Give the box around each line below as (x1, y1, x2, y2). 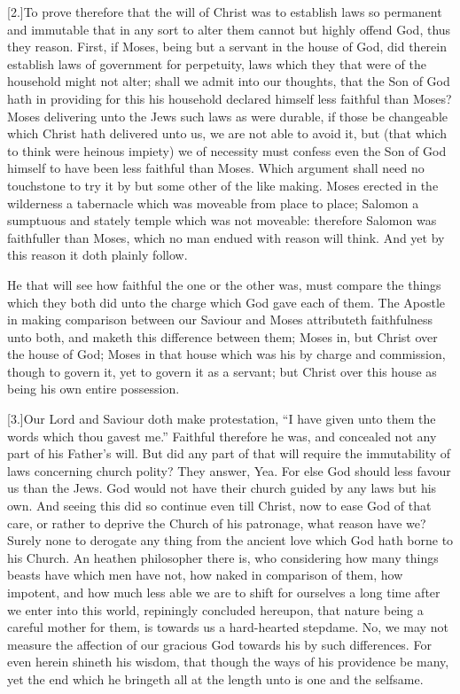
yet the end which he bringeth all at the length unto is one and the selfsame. (7, 669, 424, 688)
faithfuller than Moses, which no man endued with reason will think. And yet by (7, 228, 445, 246)
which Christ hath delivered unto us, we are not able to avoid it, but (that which (7, 124, 448, 143)
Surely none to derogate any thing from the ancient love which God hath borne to (7, 531, 454, 550)
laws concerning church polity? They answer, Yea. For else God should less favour (7, 461, 451, 480)
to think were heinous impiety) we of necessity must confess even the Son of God (7, 141, 447, 160)
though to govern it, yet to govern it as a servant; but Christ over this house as (7, 362, 437, 380)
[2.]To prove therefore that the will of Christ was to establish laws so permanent (7, 3, 442, 20)
